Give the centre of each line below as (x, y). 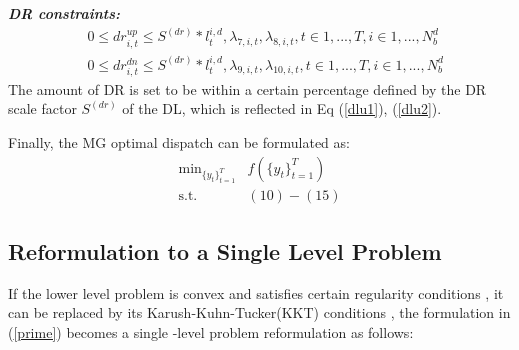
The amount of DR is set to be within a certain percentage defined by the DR (247, 88)
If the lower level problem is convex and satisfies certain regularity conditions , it (256, 292)
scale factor (42, 108)
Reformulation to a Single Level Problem (225, 250)
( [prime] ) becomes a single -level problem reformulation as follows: (211, 331)
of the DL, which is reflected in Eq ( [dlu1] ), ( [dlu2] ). (282, 108)
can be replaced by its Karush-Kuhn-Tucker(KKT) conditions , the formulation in (259, 312)
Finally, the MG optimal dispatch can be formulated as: (179, 142)
